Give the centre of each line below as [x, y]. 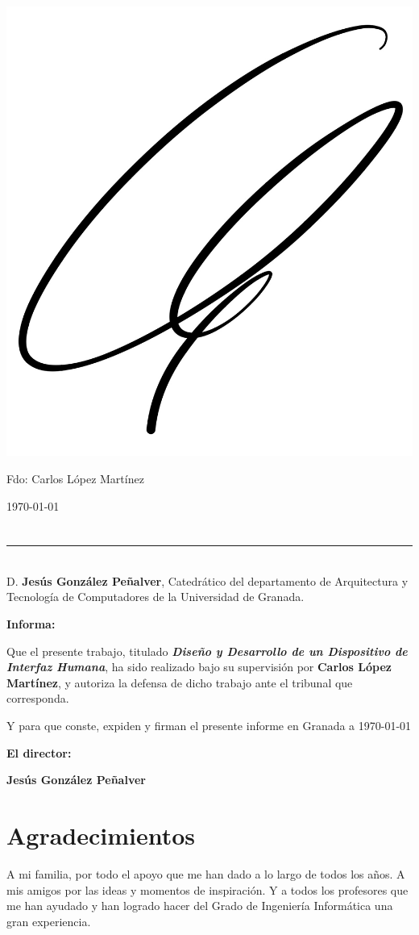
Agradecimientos [101, 835]
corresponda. [38, 698]
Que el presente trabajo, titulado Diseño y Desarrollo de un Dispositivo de [207, 651]
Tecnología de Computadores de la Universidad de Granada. [156, 597]
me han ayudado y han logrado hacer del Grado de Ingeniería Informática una [200, 906]
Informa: [31, 624]
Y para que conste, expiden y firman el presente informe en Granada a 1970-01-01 [209, 726]
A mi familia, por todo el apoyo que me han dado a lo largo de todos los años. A [206, 873]
